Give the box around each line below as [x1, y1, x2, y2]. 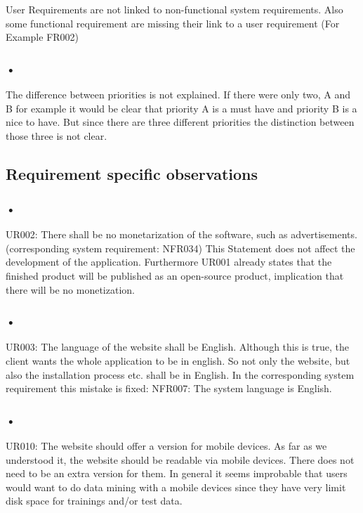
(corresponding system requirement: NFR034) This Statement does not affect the [6, 240, 355, 255]
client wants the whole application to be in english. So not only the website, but [6, 353, 350, 368]
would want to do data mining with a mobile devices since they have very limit [6, 479, 346, 494]
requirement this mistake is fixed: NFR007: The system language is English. [6, 381, 332, 396]
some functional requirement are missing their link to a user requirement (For [6, 15, 340, 30]
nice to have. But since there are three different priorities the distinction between [6, 115, 355, 129]
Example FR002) [6, 30, 79, 44]
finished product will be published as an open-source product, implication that [6, 268, 344, 283]
